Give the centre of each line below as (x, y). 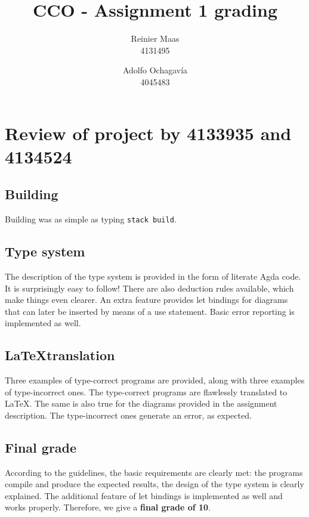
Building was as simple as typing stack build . (91, 219)
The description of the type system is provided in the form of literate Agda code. (153, 276)
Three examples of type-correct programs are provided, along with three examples (155, 380)
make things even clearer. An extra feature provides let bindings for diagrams (146, 300)
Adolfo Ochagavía (155, 70)
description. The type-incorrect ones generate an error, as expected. (128, 415)
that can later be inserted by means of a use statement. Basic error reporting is (150, 311)
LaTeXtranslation (60, 355)
